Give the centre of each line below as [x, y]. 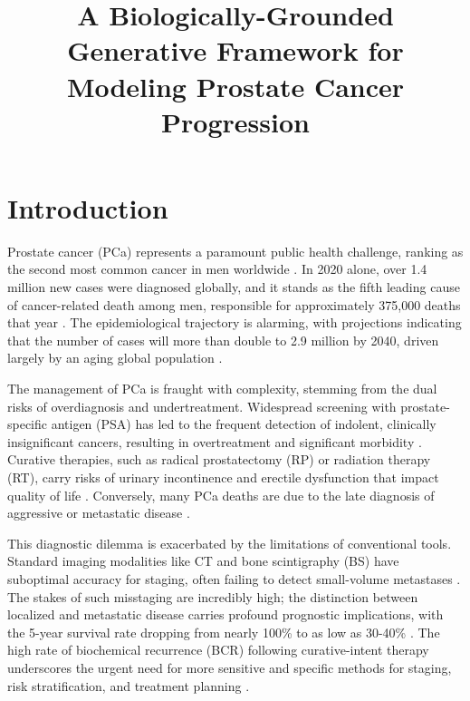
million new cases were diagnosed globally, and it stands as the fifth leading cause [234, 287]
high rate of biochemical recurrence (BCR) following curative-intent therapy [218, 650]
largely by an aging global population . [115, 358]
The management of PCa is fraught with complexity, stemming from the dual [222, 389]
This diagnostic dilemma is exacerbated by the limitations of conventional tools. [230, 543]
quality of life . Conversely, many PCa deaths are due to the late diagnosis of [221, 495]
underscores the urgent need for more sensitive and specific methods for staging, [230, 667]
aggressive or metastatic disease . [99, 513]
